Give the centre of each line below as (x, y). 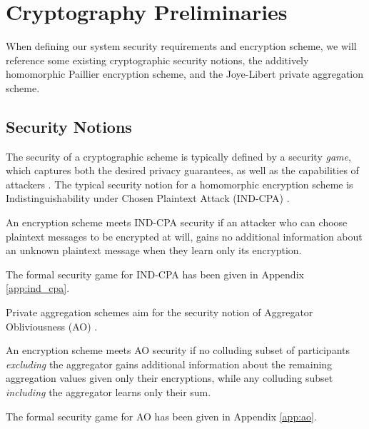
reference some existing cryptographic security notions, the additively (157, 60)
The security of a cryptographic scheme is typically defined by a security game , (178, 156)
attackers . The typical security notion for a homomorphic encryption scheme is (180, 184)
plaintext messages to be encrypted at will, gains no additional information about (184, 236)
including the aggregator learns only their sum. (108, 392)
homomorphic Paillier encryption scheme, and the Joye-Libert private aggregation (185, 74)
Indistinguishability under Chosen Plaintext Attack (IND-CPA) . (148, 198)
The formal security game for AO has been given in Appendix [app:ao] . (161, 416)
